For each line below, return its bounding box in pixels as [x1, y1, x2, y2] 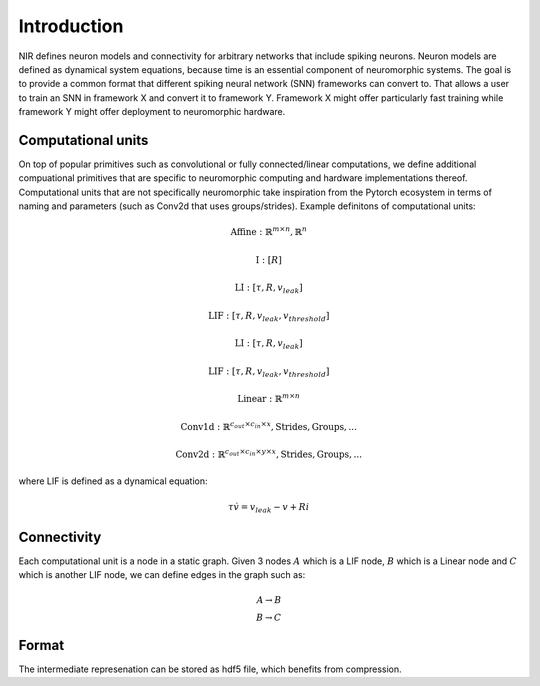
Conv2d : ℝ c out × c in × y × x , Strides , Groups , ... [175, 447, 363, 460]
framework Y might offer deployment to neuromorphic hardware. [18, 106, 286, 118]
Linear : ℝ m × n [237, 391, 300, 405]
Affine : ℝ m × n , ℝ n [230, 225, 307, 238]
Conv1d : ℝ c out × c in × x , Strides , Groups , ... [180, 420, 357, 432]
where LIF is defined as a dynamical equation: [18, 475, 209, 487]
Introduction [18, 15, 124, 37]
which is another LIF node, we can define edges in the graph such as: [18, 569, 306, 581]
